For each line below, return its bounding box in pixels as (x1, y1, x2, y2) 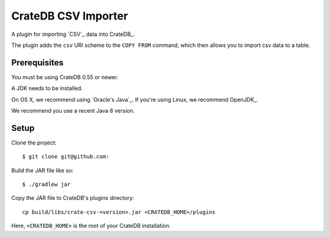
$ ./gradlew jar (22, 181, 71, 188)
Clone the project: (11, 139, 57, 146)
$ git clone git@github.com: (22, 153, 109, 160)
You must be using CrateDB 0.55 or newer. (11, 73, 119, 80)
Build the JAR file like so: (11, 166, 74, 174)
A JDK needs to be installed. (11, 85, 83, 92)
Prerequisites (11, 57, 64, 68)
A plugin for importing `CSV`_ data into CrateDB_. (11, 30, 135, 38)
